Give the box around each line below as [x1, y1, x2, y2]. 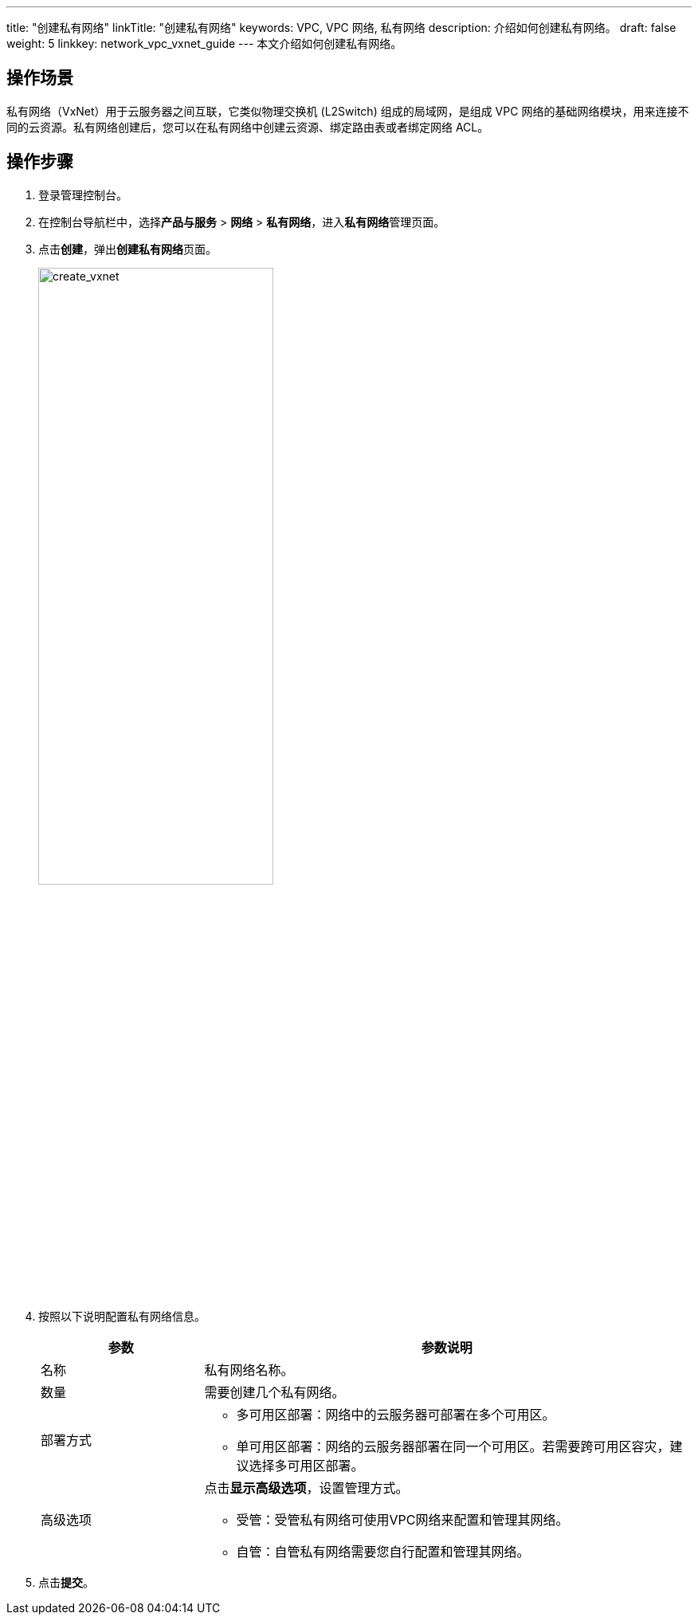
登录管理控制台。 [38, 187, 127, 202]
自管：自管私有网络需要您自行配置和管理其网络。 [236, 1543, 530, 1560]
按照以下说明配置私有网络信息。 [38, 1309, 206, 1323]
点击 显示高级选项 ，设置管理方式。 [204, 1479, 409, 1496]
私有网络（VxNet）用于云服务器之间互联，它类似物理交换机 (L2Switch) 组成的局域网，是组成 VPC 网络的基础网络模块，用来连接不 [6, 104, 689, 118]
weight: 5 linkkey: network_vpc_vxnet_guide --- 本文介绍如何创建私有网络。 [6, 37, 402, 50]
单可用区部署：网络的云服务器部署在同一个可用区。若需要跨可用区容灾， [236, 1438, 670, 1454]
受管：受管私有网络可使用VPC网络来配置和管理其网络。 [236, 1511, 569, 1528]
